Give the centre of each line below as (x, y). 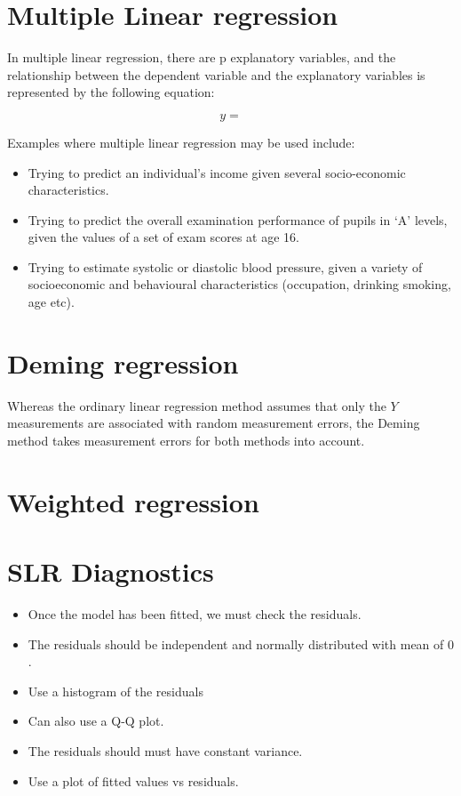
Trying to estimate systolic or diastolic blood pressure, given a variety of (225, 266)
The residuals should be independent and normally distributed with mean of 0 (241, 643)
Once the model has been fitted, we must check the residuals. (195, 614)
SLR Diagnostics (111, 571)
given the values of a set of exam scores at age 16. (163, 237)
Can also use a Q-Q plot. (96, 721)
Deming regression (123, 362)
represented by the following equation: (111, 92)
